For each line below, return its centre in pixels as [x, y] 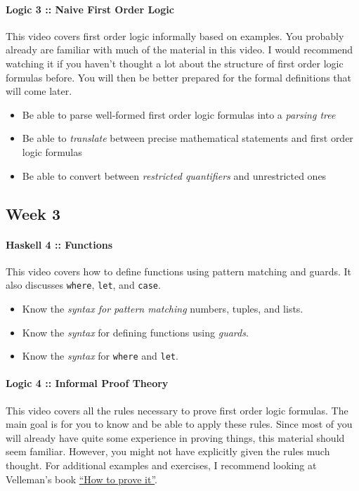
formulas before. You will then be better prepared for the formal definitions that [179, 77]
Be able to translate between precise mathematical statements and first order [188, 138]
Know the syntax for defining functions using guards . [135, 332]
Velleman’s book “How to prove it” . [81, 479]
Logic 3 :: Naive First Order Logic [90, 9]
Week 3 [33, 213]
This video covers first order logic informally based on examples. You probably [175, 35]
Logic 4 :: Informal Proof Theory [87, 383]
